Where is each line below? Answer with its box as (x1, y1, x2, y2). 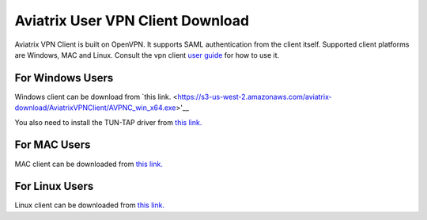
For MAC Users (14, 138, 91, 152)
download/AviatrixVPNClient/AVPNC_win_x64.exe (14, 103, 176, 112)
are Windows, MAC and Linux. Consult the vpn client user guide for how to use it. (14, 50, 280, 59)
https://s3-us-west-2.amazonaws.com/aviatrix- (177, 92, 332, 101)
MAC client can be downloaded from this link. (14, 159, 164, 169)
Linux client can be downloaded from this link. (14, 200, 165, 210)
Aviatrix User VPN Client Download (14, 12, 249, 29)
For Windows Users (14, 71, 114, 85)
